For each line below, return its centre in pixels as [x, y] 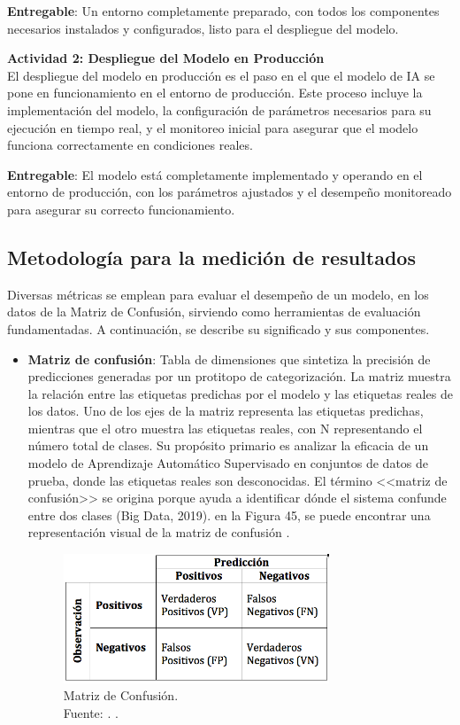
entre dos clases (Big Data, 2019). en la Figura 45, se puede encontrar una [229, 515]
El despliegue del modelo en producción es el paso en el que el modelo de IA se [221, 75]
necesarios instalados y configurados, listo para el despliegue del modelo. [203, 28]
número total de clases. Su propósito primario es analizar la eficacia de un [228, 445]
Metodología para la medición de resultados [211, 257]
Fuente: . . [91, 712]
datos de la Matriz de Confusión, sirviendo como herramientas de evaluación [214, 312]
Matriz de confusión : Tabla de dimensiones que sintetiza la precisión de [229, 359]
